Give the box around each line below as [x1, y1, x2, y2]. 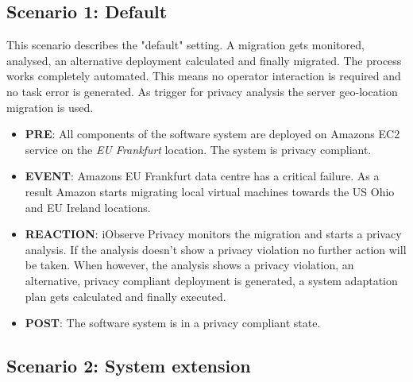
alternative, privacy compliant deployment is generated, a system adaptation [25, 272, 398, 288]
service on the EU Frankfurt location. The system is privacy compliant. [25, 141, 372, 157]
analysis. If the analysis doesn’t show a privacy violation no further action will [25, 241, 407, 257]
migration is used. [6, 98, 94, 115]
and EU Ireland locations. [25, 199, 151, 215]
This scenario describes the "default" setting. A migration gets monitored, [6, 37, 365, 53]
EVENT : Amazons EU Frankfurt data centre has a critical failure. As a [25, 168, 380, 184]
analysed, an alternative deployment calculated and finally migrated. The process [6, 52, 402, 68]
